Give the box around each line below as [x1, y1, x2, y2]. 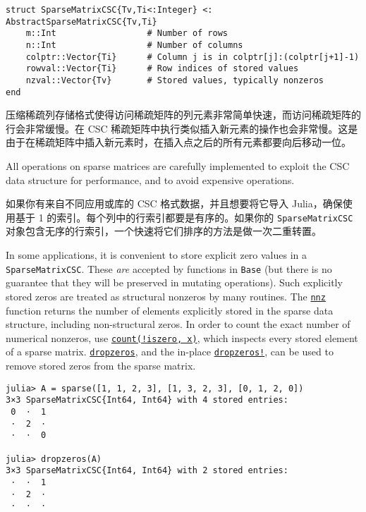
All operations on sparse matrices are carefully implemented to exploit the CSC [6, 159, 350, 173]
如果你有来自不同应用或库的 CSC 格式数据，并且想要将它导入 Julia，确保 [6, 196, 343, 211]
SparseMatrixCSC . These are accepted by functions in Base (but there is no [6, 261, 332, 276]
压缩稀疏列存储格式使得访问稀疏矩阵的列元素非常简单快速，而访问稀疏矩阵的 [6, 107, 361, 122]
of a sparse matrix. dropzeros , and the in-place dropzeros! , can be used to [6, 344, 334, 359]
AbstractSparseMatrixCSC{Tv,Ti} [6, 16, 157, 27]
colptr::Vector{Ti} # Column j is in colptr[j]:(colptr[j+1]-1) [25, 51, 360, 62]
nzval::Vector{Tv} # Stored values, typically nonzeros [25, 75, 324, 85]
